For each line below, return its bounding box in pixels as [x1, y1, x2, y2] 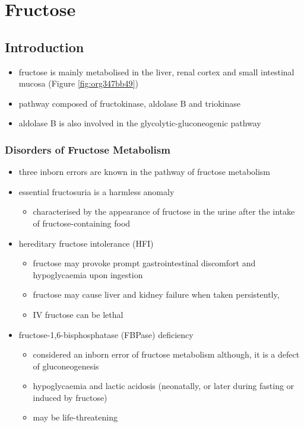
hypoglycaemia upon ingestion [33, 268, 143, 281]
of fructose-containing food [33, 216, 131, 229]
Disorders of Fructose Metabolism [5, 142, 170, 157]
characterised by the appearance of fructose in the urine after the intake [33, 205, 295, 218]
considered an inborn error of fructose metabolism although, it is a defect [33, 348, 300, 361]
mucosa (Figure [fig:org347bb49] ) [18, 77, 138, 90]
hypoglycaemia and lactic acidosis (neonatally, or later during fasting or [33, 380, 294, 392]
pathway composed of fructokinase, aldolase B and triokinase [18, 97, 240, 109]
